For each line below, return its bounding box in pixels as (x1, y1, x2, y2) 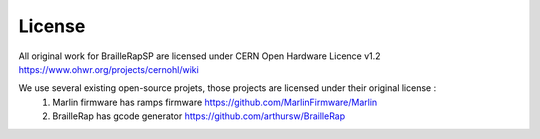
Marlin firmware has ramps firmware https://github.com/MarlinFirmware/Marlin (52, 96, 378, 108)
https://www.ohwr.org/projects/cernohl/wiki (18, 63, 199, 75)
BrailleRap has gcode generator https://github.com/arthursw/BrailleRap (52, 110, 346, 122)
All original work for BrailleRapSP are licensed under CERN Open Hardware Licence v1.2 (18, 50, 381, 62)
